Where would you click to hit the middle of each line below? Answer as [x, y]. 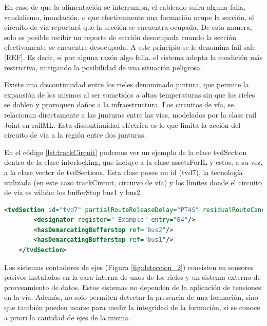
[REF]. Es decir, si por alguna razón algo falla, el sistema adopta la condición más [133, 57]
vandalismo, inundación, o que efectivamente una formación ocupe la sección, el [129, 17]
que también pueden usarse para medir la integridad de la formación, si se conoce [132, 307]
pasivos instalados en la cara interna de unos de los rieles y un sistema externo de [132, 277]
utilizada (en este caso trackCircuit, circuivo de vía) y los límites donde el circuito [133, 182]
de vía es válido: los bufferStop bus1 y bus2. [73, 192]
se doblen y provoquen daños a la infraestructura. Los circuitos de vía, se [119, 104]
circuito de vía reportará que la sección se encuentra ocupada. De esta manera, [128, 27]
